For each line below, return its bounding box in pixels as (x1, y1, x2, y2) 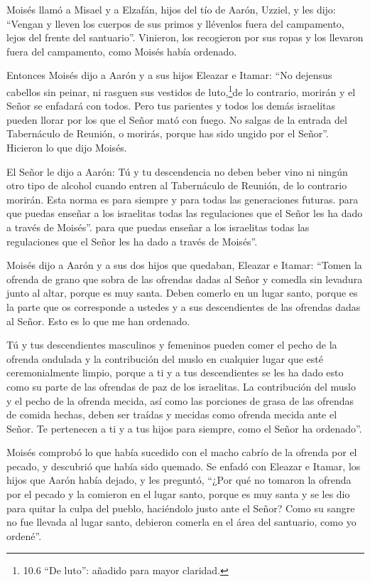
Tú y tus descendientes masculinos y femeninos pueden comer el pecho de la (6, 337, 337, 352)
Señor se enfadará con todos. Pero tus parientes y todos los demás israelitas (6, 98, 336, 113)
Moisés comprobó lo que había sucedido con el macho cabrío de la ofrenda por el (6, 445, 357, 460)
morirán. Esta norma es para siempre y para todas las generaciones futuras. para (6, 191, 359, 206)
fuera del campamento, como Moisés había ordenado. (6, 43, 237, 58)
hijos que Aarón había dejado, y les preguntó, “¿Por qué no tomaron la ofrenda (6, 472, 352, 487)
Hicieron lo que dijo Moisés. (6, 140, 127, 154)
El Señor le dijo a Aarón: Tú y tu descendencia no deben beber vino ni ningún (6, 164, 348, 179)
